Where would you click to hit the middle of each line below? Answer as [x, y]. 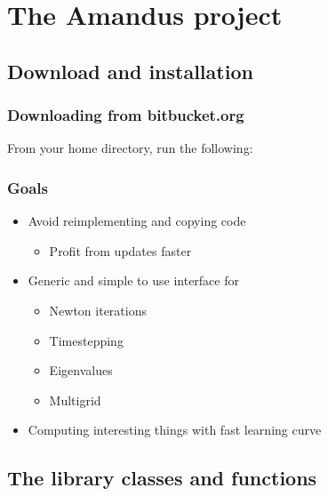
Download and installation [130, 71]
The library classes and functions [162, 478]
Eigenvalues [81, 370]
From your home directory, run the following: [130, 148]
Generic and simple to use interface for [133, 280]
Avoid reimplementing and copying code [137, 221]
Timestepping [86, 340]
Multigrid [75, 400]
